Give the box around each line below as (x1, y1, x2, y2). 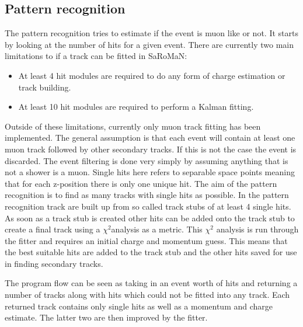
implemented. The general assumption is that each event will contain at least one (5, 131, 295, 144)
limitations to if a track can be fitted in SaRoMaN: (5, 50, 187, 62)
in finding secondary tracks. (5, 257, 103, 269)
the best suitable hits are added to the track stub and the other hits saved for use (5, 246, 297, 258)
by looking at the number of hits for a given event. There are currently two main (5, 38, 294, 50)
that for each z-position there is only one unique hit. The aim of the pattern (5, 177, 277, 189)
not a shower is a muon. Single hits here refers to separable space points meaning (5, 166, 295, 178)
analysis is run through (216, 223, 299, 235)
